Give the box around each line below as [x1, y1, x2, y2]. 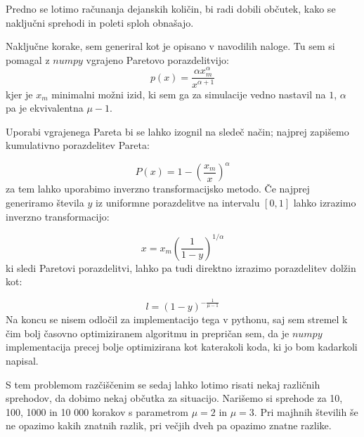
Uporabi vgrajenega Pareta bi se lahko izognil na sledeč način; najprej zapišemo [6, 124, 349, 138]
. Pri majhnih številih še [254, 404, 358, 419]
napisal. [6, 353, 39, 367]
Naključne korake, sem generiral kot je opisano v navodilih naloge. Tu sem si [6, 39, 335, 53]
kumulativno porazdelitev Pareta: [6, 138, 150, 152]
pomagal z [6, 52, 50, 67]
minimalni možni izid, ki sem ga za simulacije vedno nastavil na [51, 86, 326, 101]
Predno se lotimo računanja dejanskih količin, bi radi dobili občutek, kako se [6, 1, 336, 15]
